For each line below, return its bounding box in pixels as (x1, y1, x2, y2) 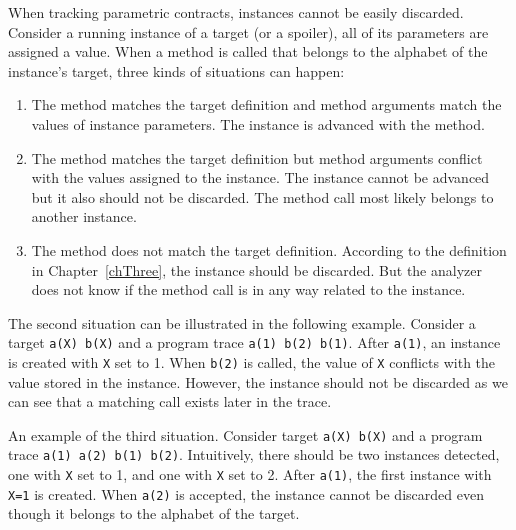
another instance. (31, 206, 137, 227)
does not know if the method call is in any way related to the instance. (31, 279, 466, 300)
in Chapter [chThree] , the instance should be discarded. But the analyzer (31, 259, 482, 280)
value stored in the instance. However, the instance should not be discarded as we (8, 371, 508, 392)
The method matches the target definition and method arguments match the (31, 94, 502, 115)
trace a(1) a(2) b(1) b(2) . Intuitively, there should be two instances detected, (8, 444, 500, 465)
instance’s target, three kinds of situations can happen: (8, 60, 345, 81)
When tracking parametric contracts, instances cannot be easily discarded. (8, 2, 464, 22)
